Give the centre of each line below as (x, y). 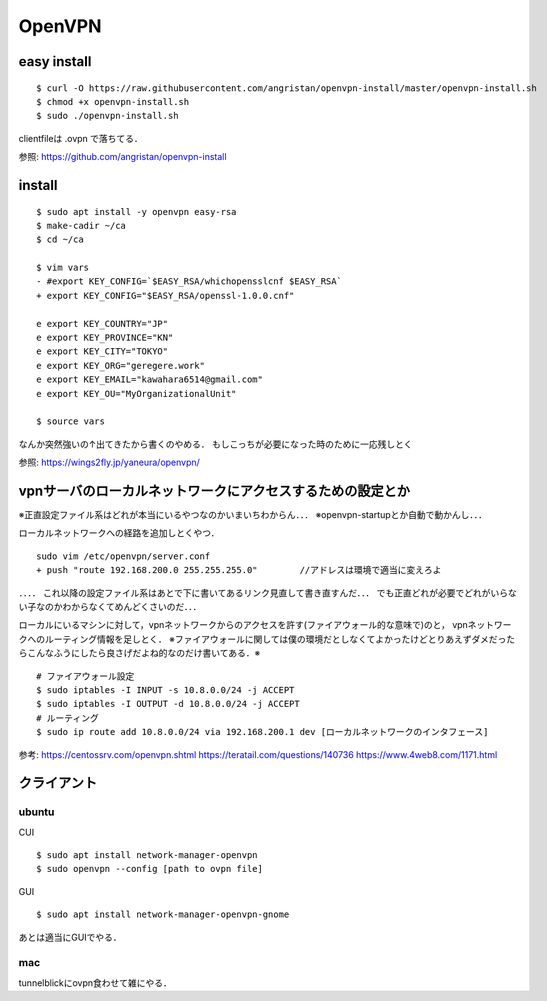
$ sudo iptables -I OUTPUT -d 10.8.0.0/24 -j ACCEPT (168, 704)
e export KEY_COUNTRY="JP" (102, 323)
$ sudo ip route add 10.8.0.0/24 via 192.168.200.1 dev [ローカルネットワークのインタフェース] (262, 732)
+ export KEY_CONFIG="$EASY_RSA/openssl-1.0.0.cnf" (165, 295)
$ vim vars (63, 268)
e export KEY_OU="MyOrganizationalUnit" (136, 393)
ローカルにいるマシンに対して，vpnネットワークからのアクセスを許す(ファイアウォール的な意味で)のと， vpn (243, 625)
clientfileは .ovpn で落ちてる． (81, 138)
